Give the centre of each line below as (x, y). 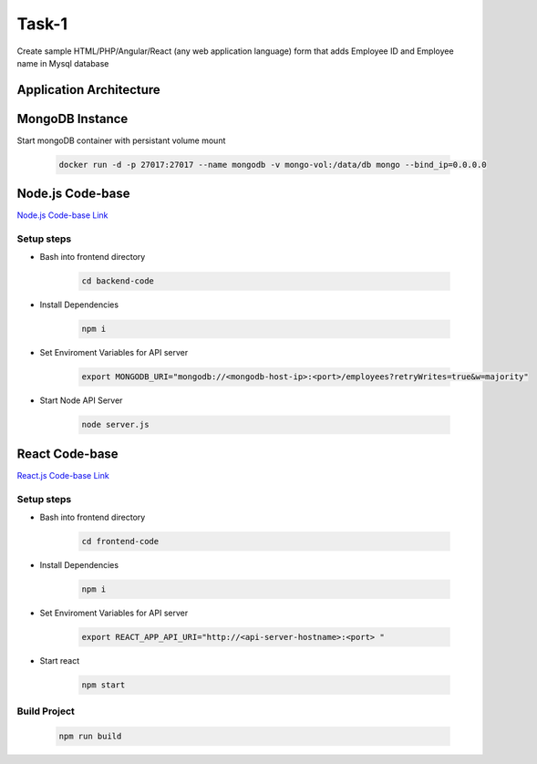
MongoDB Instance (72, 119)
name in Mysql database (63, 63)
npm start (103, 685)
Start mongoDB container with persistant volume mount (121, 140)
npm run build (90, 737)
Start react (60, 660)
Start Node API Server (81, 400)
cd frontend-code (120, 541)
